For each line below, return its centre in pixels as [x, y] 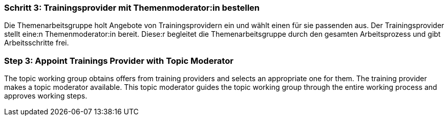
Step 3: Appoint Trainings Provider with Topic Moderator [119, 61]
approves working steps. [46, 96]
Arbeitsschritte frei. [37, 43]
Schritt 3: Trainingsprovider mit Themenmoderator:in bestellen [132, 8]
